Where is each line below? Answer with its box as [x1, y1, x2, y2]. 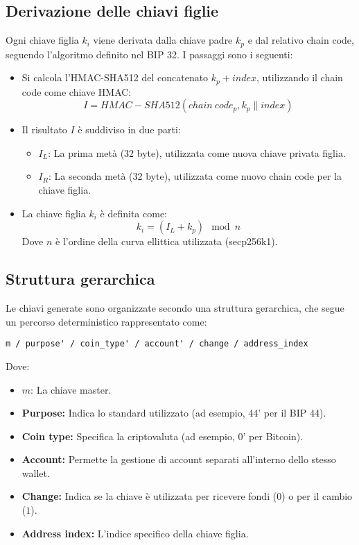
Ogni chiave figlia [6, 33, 79, 47]
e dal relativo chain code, [247, 33, 354, 47]
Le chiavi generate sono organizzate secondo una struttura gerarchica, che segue [6, 301, 344, 315]
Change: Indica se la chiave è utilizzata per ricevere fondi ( [21, 489, 277, 503]
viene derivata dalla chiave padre [93, 33, 233, 47]
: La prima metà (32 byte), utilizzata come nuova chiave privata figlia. [48, 145, 346, 160]
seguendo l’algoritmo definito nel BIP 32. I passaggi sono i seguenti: [6, 47, 293, 61]
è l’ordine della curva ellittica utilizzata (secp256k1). [55, 234, 278, 249]
